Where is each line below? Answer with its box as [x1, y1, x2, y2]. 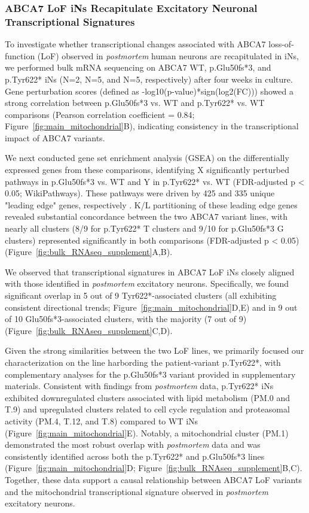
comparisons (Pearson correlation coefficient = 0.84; [5, 108, 195, 120]
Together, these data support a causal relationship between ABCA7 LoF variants [5, 473, 302, 485]
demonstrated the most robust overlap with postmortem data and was [5, 438, 261, 451]
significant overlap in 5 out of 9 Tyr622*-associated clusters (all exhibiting [5, 289, 277, 302]
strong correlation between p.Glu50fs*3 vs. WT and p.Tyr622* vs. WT [5, 96, 265, 109]
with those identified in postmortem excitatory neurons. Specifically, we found [5, 277, 289, 290]
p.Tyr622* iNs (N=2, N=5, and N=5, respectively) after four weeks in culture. [5, 72, 293, 85]
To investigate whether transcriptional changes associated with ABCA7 [5, 38, 266, 50]
